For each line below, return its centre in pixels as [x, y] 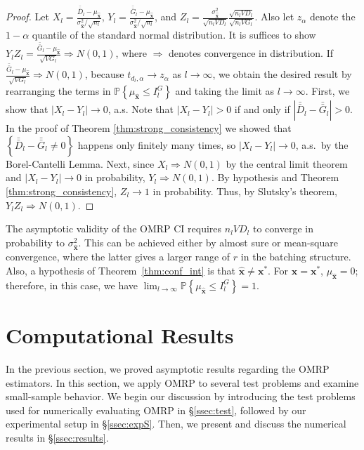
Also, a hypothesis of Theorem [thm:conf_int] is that [121, 271]
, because [104, 74]
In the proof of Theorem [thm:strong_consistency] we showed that [149, 128]
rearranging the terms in [58, 91]
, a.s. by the [322, 144]
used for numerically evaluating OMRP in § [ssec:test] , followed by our [156, 410]
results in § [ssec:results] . [57, 437]
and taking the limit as [225, 91]
